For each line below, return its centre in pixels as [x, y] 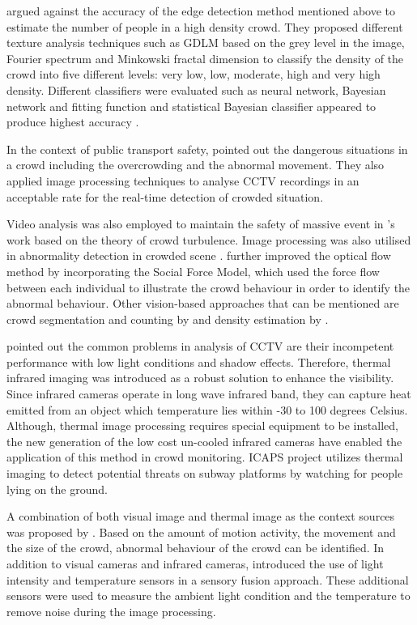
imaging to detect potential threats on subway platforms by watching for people [205, 473]
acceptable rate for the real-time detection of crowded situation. [165, 196]
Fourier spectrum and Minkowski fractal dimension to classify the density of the [205, 58]
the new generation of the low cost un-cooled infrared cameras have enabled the [204, 441]
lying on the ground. [57, 489]
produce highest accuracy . [73, 122]
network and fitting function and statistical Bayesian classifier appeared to [191, 106]
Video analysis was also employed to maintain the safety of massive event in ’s [201, 224]
